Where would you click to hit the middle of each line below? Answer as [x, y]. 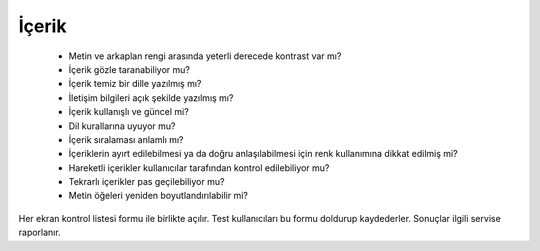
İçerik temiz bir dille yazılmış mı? [135, 84]
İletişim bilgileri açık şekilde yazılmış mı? [151, 97]
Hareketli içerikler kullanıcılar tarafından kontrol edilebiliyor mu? [199, 167]
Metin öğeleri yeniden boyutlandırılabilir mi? [158, 196]
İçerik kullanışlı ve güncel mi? [128, 112]
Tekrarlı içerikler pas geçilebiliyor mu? [146, 182]
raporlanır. [39, 232]
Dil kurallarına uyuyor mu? [122, 126]
